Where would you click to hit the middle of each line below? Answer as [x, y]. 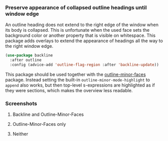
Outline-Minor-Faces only [39, 124]
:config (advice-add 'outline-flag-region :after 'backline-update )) [84, 65]
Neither [20, 134]
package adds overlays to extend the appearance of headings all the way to [84, 41]
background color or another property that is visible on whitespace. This [80, 36]
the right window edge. [29, 46]
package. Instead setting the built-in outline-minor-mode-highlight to [78, 80]
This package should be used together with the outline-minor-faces [76, 74]
